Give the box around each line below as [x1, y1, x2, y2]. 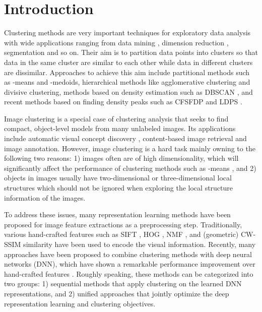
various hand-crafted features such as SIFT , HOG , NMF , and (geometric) [4, 229, 239, 239]
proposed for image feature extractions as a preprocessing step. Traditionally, [4, 219, 242, 229]
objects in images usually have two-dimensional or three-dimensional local [4, 172, 232, 183]
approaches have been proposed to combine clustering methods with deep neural [4, 248, 252, 259]
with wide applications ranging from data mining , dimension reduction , [4, 37, 229, 47]
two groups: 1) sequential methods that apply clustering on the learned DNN [4, 278, 242, 289]
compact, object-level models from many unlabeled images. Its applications [4, 123, 236, 134]
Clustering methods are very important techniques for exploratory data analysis [4, 27, 251, 38]
